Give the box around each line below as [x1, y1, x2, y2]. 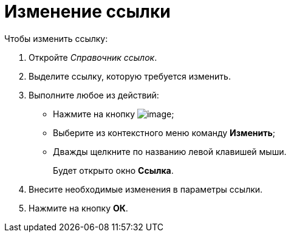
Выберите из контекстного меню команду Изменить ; [53, 127, 275, 138]
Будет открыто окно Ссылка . [53, 165, 174, 176]
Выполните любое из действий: [29, 89, 159, 100]
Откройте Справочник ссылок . [29, 52, 157, 63]
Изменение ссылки [4, 1, 171, 22]
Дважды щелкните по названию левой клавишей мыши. [53, 146, 287, 157]
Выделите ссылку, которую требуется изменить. [29, 70, 231, 81]
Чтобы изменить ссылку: [4, 33, 108, 44]
